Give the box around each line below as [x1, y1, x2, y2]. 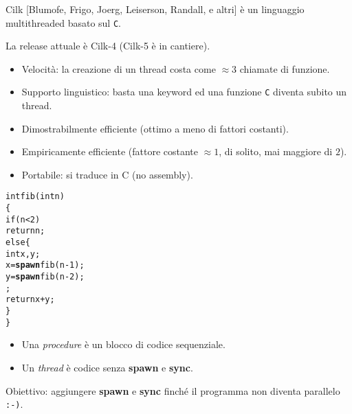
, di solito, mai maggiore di [219, 144, 333, 159]
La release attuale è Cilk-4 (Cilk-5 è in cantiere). [5, 38, 210, 53]
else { [5, 238, 30, 248]
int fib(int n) [5, 192, 65, 202]
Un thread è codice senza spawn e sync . [21, 360, 193, 374]
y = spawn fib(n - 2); [5, 272, 85, 282]
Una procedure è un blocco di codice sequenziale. [21, 337, 225, 352]
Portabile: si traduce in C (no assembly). [21, 167, 193, 181]
